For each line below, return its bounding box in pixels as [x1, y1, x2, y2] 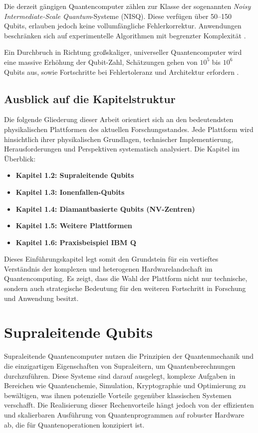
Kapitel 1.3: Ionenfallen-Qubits [15, 186, 125, 197]
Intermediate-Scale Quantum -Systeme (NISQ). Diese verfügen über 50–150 [4, 10, 232, 21]
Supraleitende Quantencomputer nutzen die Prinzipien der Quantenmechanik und [4, 351, 254, 361]
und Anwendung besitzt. [4, 292, 79, 303]
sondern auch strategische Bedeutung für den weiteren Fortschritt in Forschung [4, 283, 246, 293]
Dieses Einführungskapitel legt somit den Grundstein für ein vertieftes [4, 254, 219, 264]
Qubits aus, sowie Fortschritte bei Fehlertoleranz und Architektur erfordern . [4, 66, 239, 77]
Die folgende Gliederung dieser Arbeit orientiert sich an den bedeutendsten [4, 114, 234, 125]
